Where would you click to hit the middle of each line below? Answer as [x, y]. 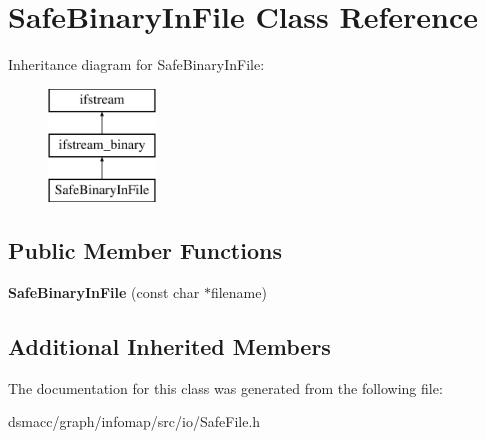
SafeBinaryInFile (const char [104, 291]
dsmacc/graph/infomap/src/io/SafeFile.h [134, 421]
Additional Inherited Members [169, 345]
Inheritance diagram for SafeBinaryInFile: [136, 64]
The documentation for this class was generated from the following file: [225, 387]
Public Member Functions [145, 250]
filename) [238, 291]
